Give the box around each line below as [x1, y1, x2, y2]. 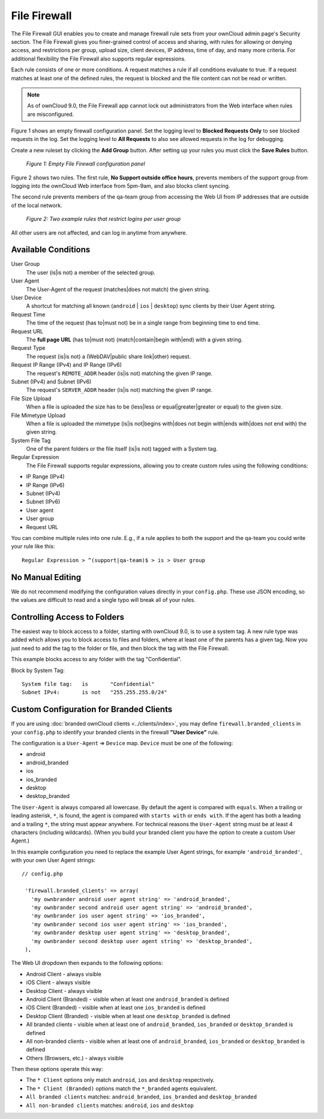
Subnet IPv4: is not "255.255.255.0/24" [22, 689, 167, 696]
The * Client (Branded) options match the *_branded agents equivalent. [26, 1085, 217, 1092]
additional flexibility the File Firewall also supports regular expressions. [11, 55, 186, 62]
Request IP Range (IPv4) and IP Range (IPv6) [11, 361, 122, 368]
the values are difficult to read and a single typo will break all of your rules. [11, 596, 196, 604]
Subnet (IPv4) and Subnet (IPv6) [11, 378, 92, 385]
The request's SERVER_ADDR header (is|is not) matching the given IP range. [26, 386, 213, 394]
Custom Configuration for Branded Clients [11, 704, 173, 715]
